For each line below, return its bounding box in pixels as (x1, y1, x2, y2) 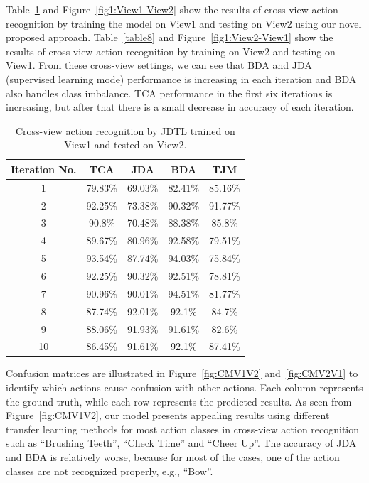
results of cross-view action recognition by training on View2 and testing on (6, 43, 336, 58)
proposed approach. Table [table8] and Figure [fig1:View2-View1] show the (6, 30, 333, 45)
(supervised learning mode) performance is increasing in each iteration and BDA (6, 71, 357, 86)
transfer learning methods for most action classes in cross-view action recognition (6, 421, 360, 436)
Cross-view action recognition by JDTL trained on (15, 123, 235, 138)
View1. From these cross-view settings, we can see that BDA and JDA (6, 58, 312, 72)
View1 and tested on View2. (64, 137, 187, 152)
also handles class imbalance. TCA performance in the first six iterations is (6, 85, 333, 100)
